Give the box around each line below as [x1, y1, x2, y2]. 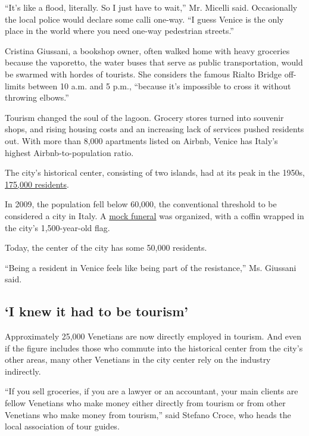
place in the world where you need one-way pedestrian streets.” [5, 24, 234, 37]
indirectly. [5, 365, 41, 377]
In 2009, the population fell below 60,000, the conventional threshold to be [5, 198, 277, 210]
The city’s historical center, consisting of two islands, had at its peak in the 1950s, [5, 166, 305, 179]
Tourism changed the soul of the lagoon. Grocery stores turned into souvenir [5, 111, 284, 123]
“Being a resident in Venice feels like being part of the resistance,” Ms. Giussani [5, 261, 296, 273]
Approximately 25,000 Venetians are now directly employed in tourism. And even [5, 330, 302, 342]
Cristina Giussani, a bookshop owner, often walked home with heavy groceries [5, 44, 290, 57]
